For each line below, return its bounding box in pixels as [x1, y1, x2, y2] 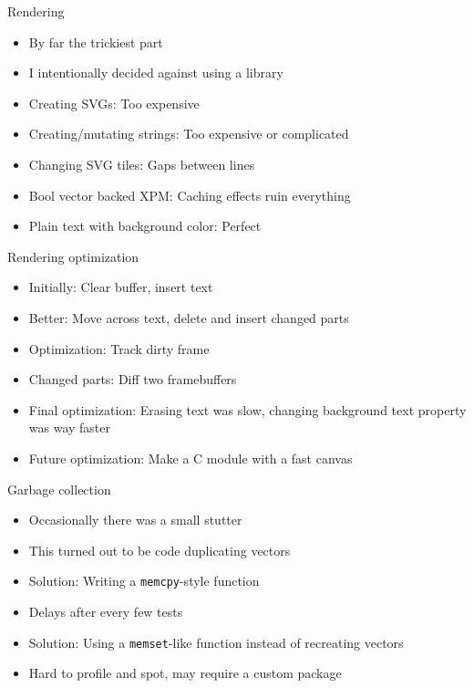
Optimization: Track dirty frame [28, 339, 210, 358]
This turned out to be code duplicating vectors [28, 540, 291, 559]
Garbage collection [7, 479, 111, 498]
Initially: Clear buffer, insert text [28, 277, 213, 297]
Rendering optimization [7, 246, 139, 266]
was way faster [28, 418, 111, 437]
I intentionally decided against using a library [28, 63, 283, 82]
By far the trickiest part [28, 32, 163, 51]
